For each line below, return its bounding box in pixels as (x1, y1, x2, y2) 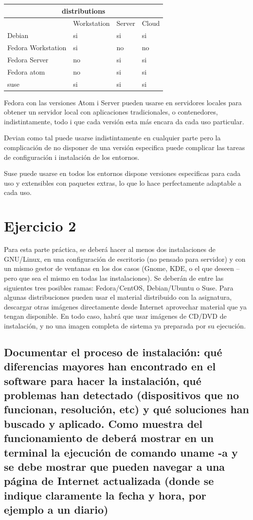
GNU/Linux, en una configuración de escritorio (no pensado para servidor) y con (4, 253, 246, 264)
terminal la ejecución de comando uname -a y (4, 444, 238, 460)
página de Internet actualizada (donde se (4, 473, 214, 488)
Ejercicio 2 (4, 216, 76, 236)
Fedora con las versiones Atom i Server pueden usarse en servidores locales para (4, 97, 242, 107)
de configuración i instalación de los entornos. (4, 152, 140, 162)
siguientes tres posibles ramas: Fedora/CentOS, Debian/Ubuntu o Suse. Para (4, 282, 234, 292)
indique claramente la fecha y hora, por (4, 487, 206, 502)
